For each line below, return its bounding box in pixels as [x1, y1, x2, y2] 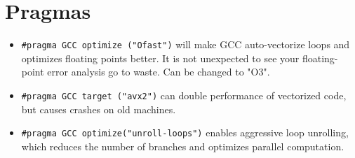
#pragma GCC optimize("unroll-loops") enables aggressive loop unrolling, [21, 125, 349, 140]
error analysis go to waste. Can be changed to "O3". [47, 64, 270, 79]
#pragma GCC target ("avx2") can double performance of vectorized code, [21, 87, 347, 102]
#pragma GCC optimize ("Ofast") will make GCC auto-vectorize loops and [21, 37, 350, 52]
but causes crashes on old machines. [21, 101, 176, 116]
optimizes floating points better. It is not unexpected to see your [21, 50, 300, 65]
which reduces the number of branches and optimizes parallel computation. [21, 138, 344, 153]
